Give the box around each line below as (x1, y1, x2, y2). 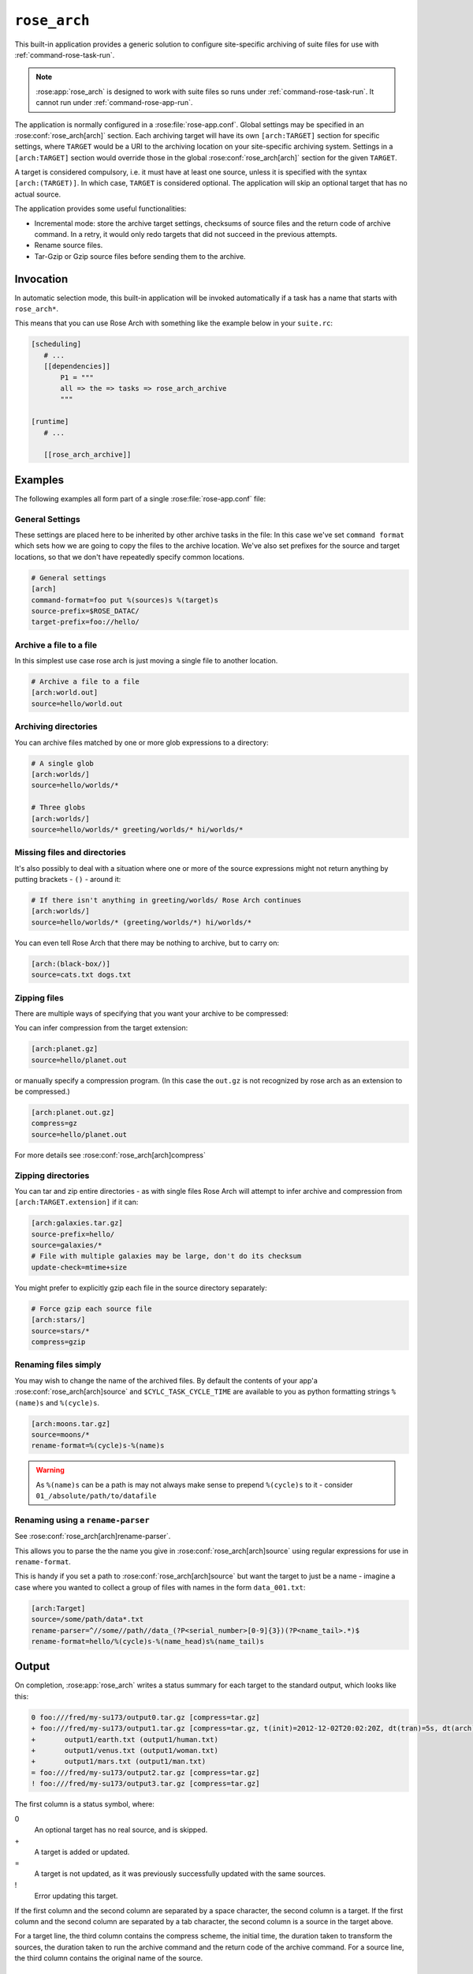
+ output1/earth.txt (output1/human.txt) (31, 1735, 218, 1744)
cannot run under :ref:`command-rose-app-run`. (35, 98, 193, 107)
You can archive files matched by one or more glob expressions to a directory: (14, 737, 270, 747)
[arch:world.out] (31, 688, 99, 697)
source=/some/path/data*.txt (31, 1615, 144, 1624)
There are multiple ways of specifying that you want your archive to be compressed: (14, 1008, 289, 1018)
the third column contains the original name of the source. (14, 1953, 203, 1963)
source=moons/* (31, 1430, 90, 1439)
